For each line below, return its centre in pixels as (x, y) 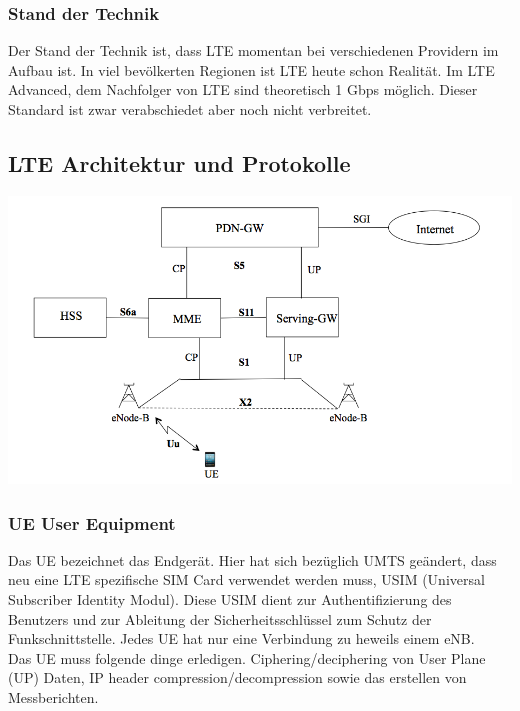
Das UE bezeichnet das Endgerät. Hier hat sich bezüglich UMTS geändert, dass (252, 559)
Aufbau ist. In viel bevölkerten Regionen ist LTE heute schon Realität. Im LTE (251, 69)
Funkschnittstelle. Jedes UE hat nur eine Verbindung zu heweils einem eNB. (241, 638)
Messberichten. (53, 696)
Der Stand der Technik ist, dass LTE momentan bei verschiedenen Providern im (253, 50)
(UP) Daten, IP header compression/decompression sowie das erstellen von (237, 677)
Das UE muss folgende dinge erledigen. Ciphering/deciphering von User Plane (247, 657)
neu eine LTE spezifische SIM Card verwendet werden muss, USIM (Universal (246, 579)
